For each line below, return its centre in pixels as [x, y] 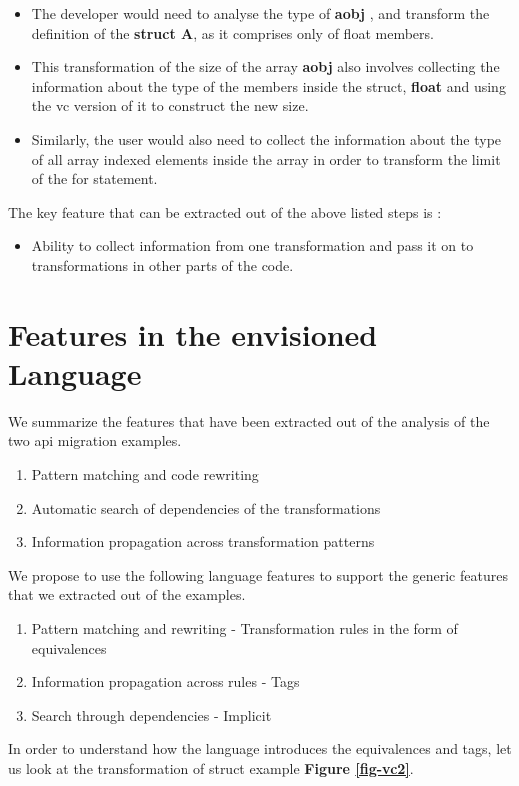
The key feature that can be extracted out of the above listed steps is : [225, 211]
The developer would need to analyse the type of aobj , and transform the [260, 13]
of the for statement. [94, 178]
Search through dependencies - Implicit [151, 714]
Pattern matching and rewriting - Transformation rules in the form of [244, 628]
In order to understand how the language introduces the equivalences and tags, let [260, 748]
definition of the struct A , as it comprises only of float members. [232, 32]
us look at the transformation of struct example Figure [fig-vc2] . [211, 767]
